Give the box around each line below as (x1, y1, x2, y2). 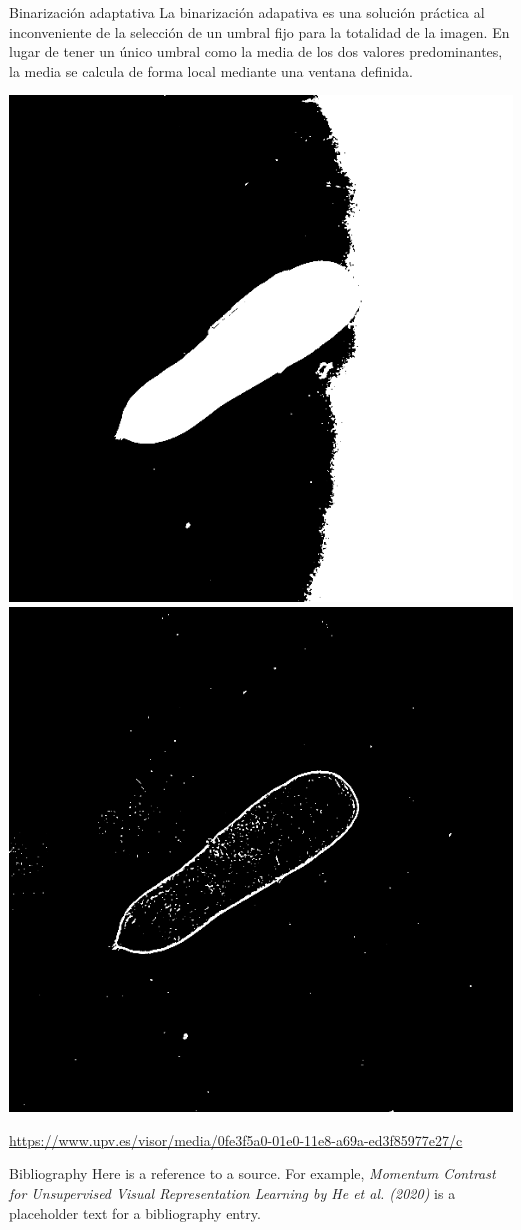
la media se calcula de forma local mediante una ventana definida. (9, 60, 413, 81)
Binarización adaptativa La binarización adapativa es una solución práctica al (9, 2, 485, 22)
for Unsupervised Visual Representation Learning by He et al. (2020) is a (9, 1183, 456, 1204)
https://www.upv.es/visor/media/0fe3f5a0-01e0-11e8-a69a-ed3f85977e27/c (9, 1129, 463, 1150)
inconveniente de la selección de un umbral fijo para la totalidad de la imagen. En (9, 21, 510, 42)
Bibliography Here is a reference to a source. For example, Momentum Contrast (9, 1163, 496, 1184)
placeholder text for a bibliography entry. (9, 1202, 261, 1223)
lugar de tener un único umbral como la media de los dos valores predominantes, (9, 41, 503, 62)
